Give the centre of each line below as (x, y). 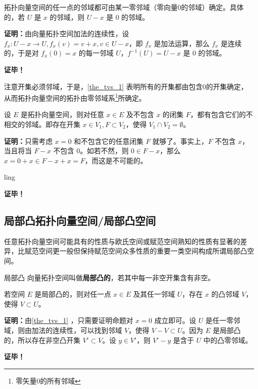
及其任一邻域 (154, 294)
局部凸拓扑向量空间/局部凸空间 (80, 220)
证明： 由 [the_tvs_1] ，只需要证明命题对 (69, 320)
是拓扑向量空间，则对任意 (62, 114)
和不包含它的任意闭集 (109, 141)
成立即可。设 (175, 320)
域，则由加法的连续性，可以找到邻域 (63, 330)
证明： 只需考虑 (28, 141)
